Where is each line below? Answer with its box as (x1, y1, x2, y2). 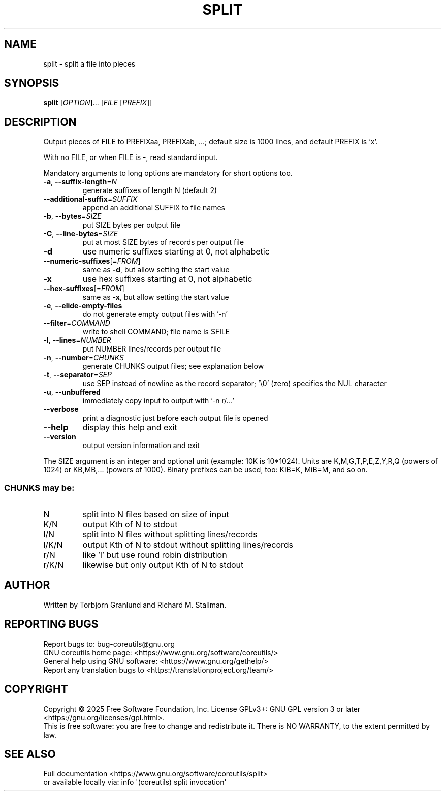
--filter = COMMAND (43, 319, 110, 328)
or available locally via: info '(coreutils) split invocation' (43, 778, 227, 787)
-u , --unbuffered (43, 388, 101, 397)
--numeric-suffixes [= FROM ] (43, 257, 141, 266)
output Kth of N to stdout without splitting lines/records (82, 539, 293, 550)
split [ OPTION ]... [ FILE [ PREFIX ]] (43, 98, 152, 107)
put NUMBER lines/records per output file (82, 344, 221, 354)
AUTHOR (4, 579, 50, 592)
